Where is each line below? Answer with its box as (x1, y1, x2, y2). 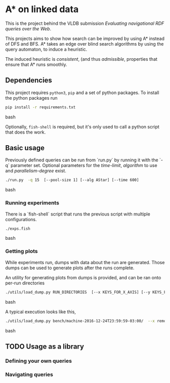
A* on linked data (5, 4, 79, 15)
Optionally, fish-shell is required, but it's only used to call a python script (5, 123, 159, 130)
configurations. (5, 216, 37, 222)
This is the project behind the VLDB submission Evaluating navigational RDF (5, 20, 164, 26)
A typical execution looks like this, (5, 309, 76, 315)
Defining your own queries (5, 357, 72, 364)
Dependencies (5, 76, 52, 84)
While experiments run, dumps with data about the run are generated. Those (5, 259, 165, 265)
